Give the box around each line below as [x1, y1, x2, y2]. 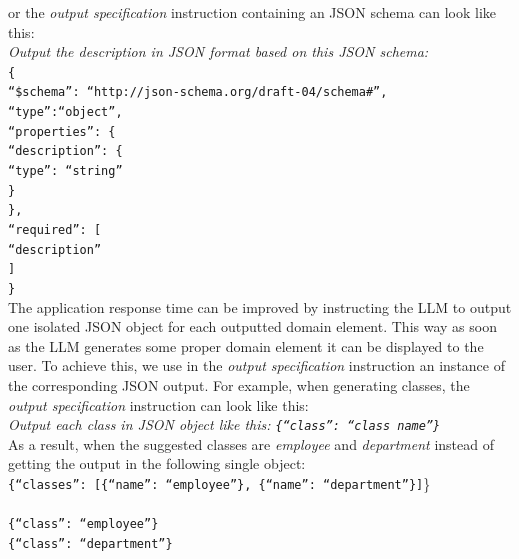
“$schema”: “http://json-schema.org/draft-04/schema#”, [8, 85, 388, 100]
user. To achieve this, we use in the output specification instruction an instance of [8, 355, 505, 376]
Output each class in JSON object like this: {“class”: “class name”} [8, 414, 441, 435]
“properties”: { [8, 124, 116, 139]
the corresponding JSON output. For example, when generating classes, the [8, 375, 470, 396]
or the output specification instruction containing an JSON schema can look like [8, 2, 497, 22]
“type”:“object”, [8, 105, 123, 120]
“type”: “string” [8, 164, 123, 179]
